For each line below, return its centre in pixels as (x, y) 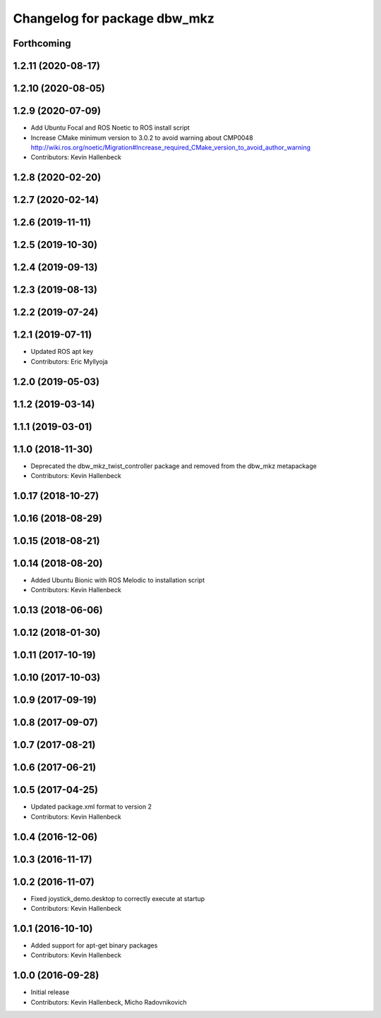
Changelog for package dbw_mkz (114, 18)
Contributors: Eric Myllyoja (69, 361)
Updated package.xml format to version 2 (91, 807)
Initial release (50, 992)
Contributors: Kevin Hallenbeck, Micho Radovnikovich (109, 1002)
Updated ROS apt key (62, 352)
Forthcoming (42, 43)
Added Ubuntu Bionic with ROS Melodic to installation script (118, 580)
